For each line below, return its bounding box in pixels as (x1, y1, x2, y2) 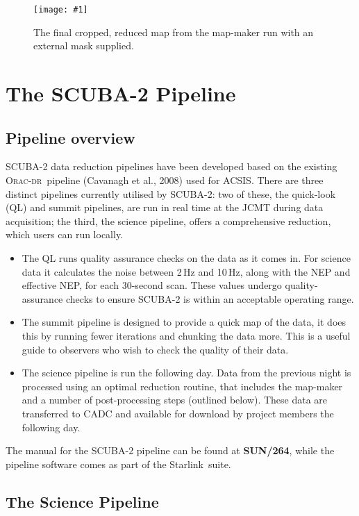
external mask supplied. (33, 38, 134, 53)
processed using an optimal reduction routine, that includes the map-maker (22, 378, 343, 393)
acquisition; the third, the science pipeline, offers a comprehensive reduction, (6, 213, 331, 228)
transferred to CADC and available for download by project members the (22, 406, 334, 420)
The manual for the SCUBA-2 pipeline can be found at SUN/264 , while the (6, 443, 335, 458)
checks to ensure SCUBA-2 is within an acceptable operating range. (65, 291, 354, 306)
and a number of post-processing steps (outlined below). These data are (22, 392, 328, 407)
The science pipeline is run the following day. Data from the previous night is (22, 365, 351, 380)
